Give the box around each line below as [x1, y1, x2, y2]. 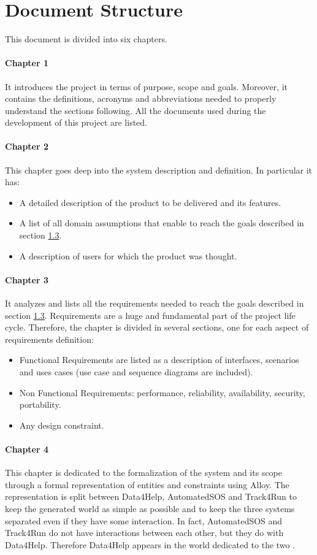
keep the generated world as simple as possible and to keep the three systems [5, 502, 295, 515]
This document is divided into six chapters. [5, 33, 167, 45]
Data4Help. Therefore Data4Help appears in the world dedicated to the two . [5, 538, 296, 551]
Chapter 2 [5, 140, 49, 153]
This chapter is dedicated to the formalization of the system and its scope [5, 466, 283, 479]
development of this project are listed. [5, 116, 148, 129]
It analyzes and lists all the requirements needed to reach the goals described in [5, 297, 304, 310]
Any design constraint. [19, 418, 104, 431]
